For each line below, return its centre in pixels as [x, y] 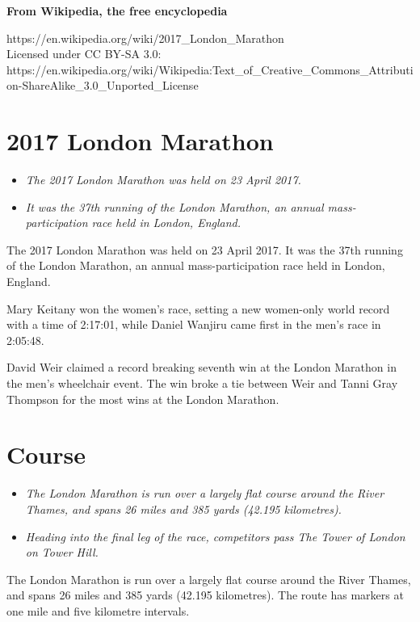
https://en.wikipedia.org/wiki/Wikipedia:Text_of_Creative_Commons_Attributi [210, 69]
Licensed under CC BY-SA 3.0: [84, 54]
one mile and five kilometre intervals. [98, 610]
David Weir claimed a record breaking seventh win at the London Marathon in [202, 367]
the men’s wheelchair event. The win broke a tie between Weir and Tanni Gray [202, 383]
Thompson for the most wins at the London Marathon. [143, 399]
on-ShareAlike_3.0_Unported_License [103, 85]
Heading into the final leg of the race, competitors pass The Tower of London [215, 536]
